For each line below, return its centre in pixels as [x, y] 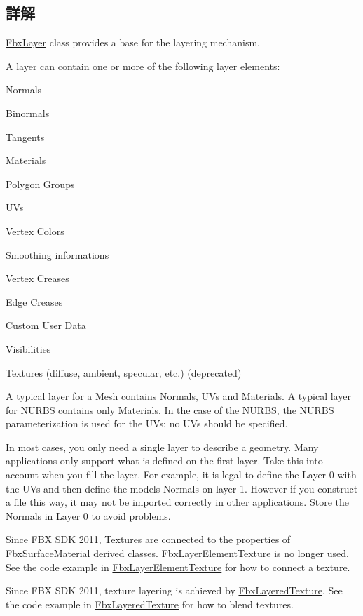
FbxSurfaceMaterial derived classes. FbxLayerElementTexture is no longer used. [177, 553]
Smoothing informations [57, 254]
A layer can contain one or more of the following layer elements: [143, 66]
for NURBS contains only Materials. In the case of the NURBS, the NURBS [170, 409]
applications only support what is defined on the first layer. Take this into [164, 461]
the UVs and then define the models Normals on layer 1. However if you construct [182, 488]
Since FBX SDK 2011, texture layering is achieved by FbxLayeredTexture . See [174, 590]
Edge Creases [34, 301]
